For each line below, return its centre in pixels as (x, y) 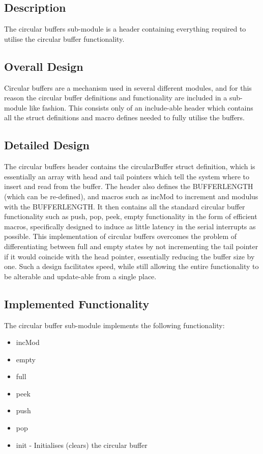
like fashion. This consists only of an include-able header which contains (141, 107)
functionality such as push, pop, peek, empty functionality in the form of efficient (131, 216)
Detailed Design (47, 145)
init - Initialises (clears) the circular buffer (82, 445)
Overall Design (44, 66)
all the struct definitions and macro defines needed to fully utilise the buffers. (125, 117)
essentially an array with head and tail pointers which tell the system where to (127, 176)
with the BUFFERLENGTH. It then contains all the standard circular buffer (125, 206)
